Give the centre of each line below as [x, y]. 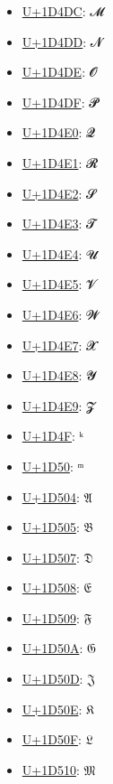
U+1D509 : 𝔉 [57, 617]
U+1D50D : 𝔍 [58, 679]
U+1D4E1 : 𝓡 [60, 162]
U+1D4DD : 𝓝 [62, 41]
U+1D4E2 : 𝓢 [59, 193]
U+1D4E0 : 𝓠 [59, 132]
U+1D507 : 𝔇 [57, 557]
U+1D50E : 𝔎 [58, 709]
